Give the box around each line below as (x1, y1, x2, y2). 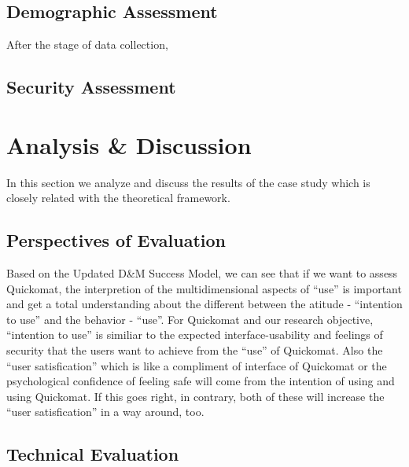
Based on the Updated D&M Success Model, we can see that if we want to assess (6, 265, 398, 281)
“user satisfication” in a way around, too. (6, 403, 204, 420)
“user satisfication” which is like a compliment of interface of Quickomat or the (6, 357, 387, 373)
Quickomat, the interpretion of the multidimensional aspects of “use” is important (6, 280, 402, 296)
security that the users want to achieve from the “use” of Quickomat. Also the (6, 342, 383, 359)
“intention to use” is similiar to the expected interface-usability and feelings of (6, 326, 383, 343)
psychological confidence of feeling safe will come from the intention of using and (6, 373, 395, 389)
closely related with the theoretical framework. (6, 189, 230, 206)
